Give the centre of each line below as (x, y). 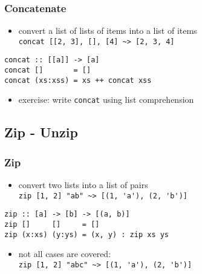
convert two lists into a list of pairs (83, 185)
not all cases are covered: (65, 254)
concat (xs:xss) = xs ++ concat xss (78, 80)
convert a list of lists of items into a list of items (108, 31)
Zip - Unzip (41, 132)
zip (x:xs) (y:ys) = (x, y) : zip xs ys (87, 234)
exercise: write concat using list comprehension (106, 99)
